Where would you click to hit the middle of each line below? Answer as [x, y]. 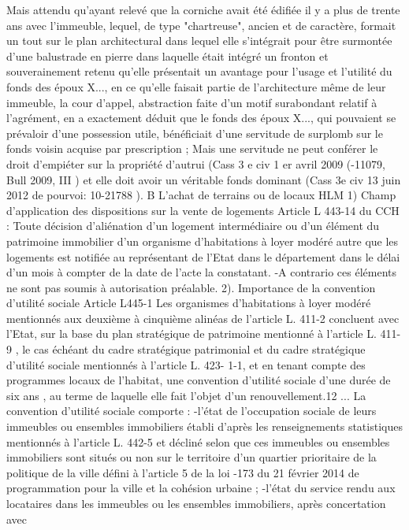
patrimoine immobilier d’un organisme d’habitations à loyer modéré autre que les [203, 241]
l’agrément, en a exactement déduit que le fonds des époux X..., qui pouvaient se [201, 118]
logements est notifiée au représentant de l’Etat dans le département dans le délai [203, 256]
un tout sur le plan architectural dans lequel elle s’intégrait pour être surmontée [199, 41]
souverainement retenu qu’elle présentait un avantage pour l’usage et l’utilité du [199, 71]
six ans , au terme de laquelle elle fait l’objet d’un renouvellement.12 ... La [186, 395]
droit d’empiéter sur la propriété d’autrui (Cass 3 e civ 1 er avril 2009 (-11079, [196, 163]
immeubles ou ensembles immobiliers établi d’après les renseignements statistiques [204, 426]
